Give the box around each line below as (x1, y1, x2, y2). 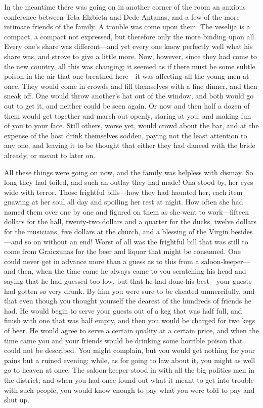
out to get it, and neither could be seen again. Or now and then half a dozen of (4, 100, 250, 111)
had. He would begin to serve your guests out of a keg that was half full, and (4, 305, 242, 316)
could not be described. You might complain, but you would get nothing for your (4, 345, 255, 355)
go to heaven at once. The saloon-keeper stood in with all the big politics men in (4, 365, 254, 375)
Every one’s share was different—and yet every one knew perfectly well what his (4, 41, 253, 52)
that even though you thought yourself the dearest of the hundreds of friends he (4, 295, 251, 306)
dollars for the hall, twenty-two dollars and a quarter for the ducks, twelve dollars (4, 216, 257, 227)
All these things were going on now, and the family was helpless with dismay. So (4, 167, 253, 177)
